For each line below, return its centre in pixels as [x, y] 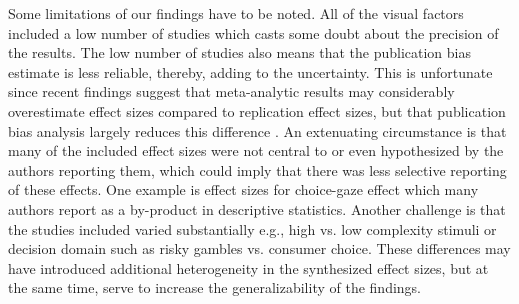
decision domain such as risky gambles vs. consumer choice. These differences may [259, 248]
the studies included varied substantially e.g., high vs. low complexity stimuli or [252, 228]
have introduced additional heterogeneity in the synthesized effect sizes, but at [248, 267]
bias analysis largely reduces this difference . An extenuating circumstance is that [257, 130]
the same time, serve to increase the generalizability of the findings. [214, 287]
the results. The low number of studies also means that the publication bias [239, 52]
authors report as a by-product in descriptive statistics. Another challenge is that [257, 208]
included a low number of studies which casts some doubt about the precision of [253, 32]
